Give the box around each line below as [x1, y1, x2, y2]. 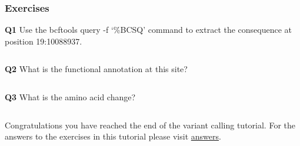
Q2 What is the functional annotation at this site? [5, 63, 188, 75]
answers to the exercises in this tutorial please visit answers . [5, 130, 221, 142]
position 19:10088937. [5, 35, 82, 47]
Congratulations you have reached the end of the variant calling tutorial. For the [5, 118, 296, 131]
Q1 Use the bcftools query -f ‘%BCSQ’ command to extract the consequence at [5, 23, 292, 36]
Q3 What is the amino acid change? [5, 91, 136, 103]
